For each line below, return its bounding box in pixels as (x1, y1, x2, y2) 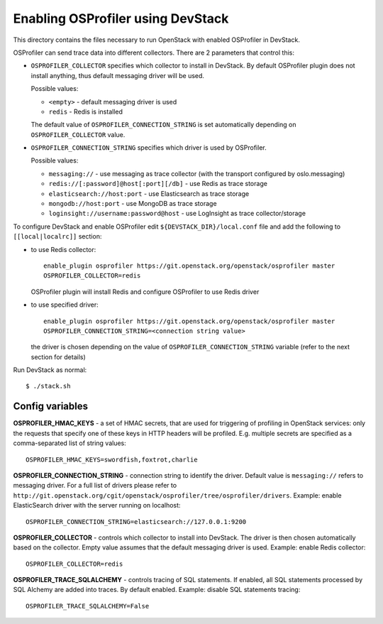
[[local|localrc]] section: (13, 232, 102, 241)
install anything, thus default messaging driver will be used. (30, 71, 205, 80)
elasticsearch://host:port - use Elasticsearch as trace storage (48, 189, 250, 198)
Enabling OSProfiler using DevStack (13, 11, 229, 26)
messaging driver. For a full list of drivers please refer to (13, 481, 177, 490)
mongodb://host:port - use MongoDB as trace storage (48, 199, 217, 208)
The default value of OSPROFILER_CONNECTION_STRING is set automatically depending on (30, 121, 296, 129)
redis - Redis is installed (48, 107, 123, 116)
